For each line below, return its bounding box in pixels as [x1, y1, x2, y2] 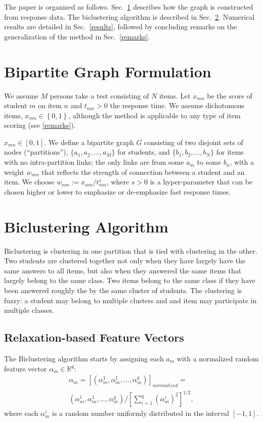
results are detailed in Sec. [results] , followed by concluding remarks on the [4, 21, 237, 32]
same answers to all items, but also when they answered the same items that [4, 265, 242, 275]
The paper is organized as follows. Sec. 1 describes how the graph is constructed [4, 2, 253, 12]
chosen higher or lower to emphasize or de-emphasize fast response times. [4, 186, 231, 197]
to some [197, 157, 222, 167]
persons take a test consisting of [50, 90, 149, 101]
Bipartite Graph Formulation [4, 61, 211, 81]
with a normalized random [177, 353, 259, 363]
